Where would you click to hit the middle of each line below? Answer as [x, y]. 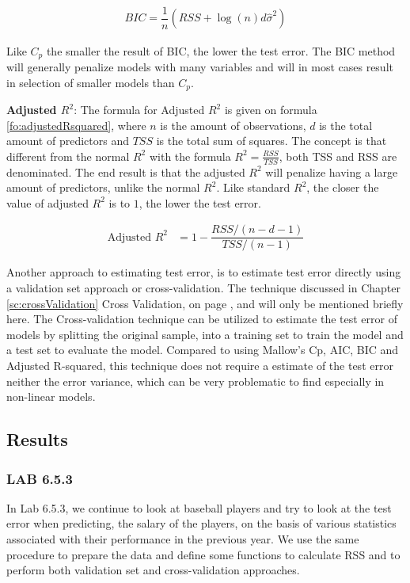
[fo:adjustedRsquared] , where [76, 125]
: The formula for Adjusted [139, 109]
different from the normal [68, 156]
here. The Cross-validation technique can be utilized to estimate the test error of [202, 319]
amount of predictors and [68, 141]
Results [37, 439]
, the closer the [343, 187]
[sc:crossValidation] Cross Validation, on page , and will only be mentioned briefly [205, 303]
